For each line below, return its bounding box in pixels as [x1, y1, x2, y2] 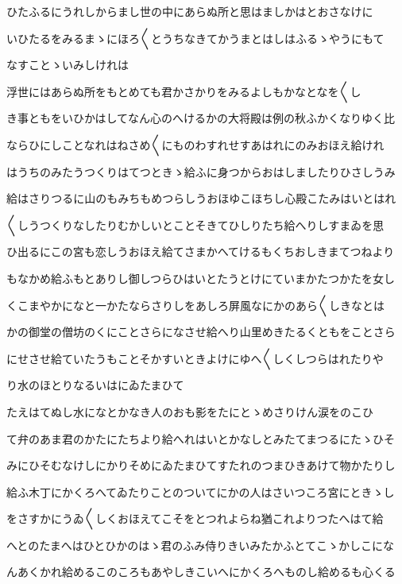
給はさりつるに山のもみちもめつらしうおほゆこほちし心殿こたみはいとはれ [6, 190, 396, 207]
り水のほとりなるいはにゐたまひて [6, 377, 184, 393]
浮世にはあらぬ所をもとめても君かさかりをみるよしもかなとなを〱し [6, 83, 361, 99]
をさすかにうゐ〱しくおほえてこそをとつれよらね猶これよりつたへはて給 [6, 510, 384, 527]
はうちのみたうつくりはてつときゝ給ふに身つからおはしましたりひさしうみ [6, 163, 396, 180]
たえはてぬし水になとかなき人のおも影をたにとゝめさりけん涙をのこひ [6, 403, 373, 420]
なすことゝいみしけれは [6, 56, 129, 73]
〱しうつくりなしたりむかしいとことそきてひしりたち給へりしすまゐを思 [6, 216, 385, 233]
